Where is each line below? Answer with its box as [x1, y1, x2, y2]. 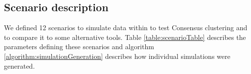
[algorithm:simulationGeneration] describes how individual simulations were [4, 51, 230, 61]
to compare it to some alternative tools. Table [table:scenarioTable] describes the [4, 32, 246, 42]
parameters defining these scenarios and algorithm [4, 41, 154, 52]
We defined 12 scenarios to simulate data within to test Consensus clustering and [4, 22, 248, 33]
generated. [4, 60, 35, 71]
